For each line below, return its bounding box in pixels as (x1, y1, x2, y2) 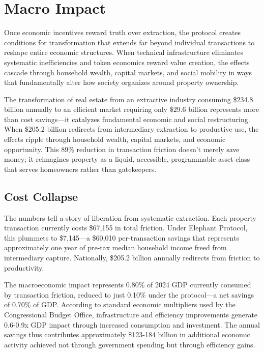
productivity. (4, 262, 44, 273)
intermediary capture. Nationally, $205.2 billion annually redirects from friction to (4, 252, 260, 263)
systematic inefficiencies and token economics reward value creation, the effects (4, 56, 250, 67)
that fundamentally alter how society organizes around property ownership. (4, 77, 239, 87)
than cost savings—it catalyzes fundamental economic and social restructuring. (4, 113, 250, 124)
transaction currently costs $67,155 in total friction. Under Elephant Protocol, (4, 222, 248, 233)
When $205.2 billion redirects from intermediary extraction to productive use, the (4, 124, 259, 134)
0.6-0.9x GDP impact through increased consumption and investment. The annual (4, 319, 260, 330)
